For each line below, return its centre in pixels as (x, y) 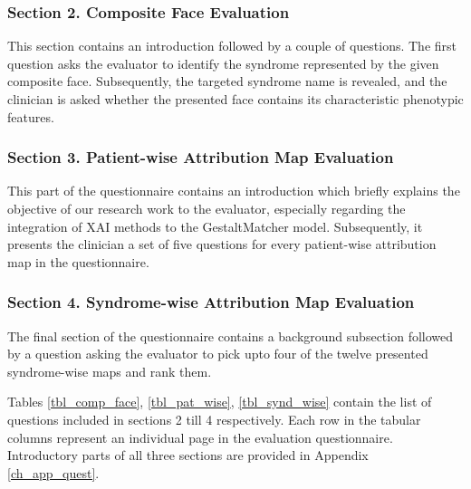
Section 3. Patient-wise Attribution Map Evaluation (201, 157)
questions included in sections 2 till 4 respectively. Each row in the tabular (214, 419)
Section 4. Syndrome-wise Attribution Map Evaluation (211, 302)
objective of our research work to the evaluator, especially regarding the (207, 208)
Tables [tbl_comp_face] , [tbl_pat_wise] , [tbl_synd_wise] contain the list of (220, 402)
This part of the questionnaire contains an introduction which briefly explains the (234, 191)
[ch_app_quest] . (53, 472)
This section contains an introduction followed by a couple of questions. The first (232, 46)
